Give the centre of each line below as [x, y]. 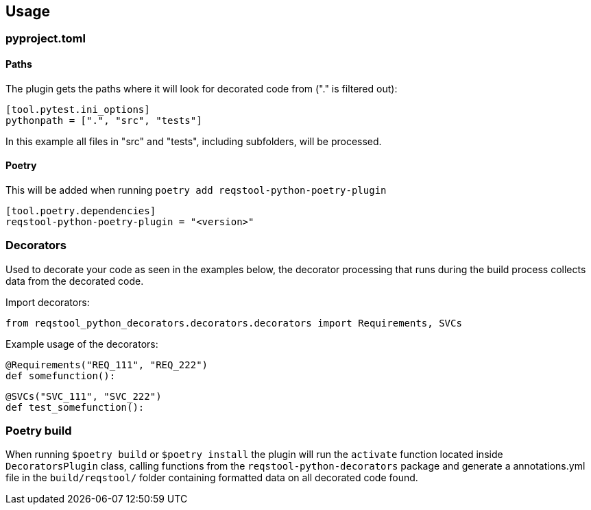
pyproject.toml [46, 39]
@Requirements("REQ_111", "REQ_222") [107, 365]
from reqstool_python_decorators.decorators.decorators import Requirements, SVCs [234, 323]
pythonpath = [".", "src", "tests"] [104, 120]
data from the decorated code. [75, 281]
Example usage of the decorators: [82, 344]
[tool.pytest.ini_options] [78, 109]
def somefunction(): [61, 375]
